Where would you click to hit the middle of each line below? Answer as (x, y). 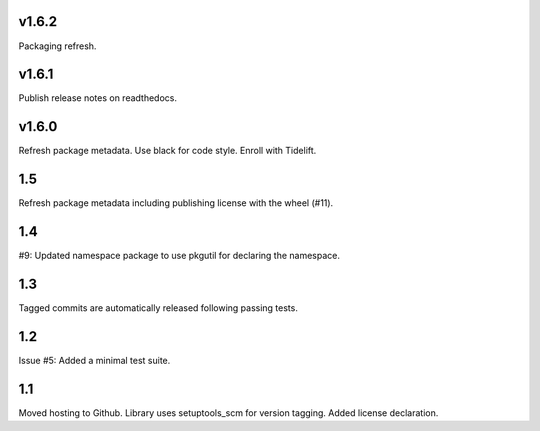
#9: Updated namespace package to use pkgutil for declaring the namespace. (179, 256)
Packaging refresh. (57, 46)
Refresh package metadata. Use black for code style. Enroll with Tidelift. (167, 151)
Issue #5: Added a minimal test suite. (94, 360)
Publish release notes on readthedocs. (98, 98)
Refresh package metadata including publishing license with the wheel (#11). (176, 203)
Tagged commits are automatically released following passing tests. (158, 308)
